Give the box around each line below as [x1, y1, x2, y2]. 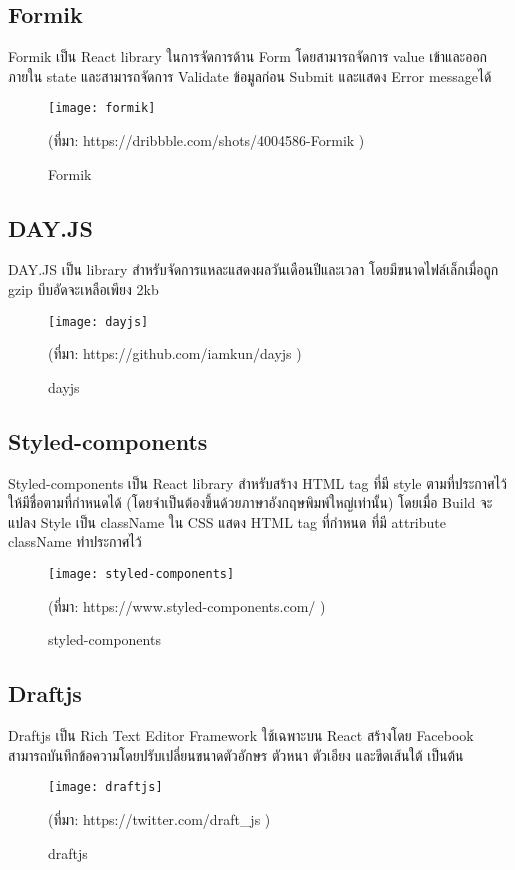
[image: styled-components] [48, 567, 235, 582]
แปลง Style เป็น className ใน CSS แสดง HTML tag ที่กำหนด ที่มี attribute [8, 511, 446, 532]
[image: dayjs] [48, 314, 149, 329]
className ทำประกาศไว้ [8, 531, 142, 552]
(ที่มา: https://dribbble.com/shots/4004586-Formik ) [48, 130, 365, 151]
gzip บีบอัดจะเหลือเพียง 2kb [8, 279, 159, 300]
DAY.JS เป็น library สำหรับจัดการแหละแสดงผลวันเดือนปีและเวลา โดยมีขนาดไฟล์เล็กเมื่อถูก [8, 259, 499, 280]
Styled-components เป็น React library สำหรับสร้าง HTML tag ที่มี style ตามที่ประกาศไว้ [8, 472, 507, 493]
